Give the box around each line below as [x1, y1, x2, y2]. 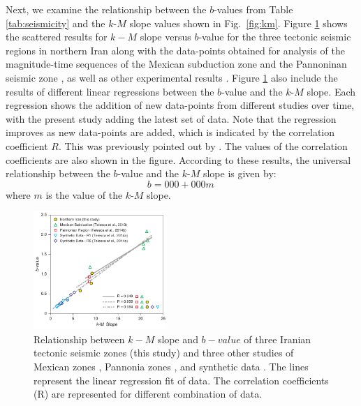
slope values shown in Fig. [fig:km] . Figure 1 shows [129, 15, 348, 30]
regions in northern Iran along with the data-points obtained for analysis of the [6, 43, 345, 57]
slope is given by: [202, 166, 277, 181]
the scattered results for [6, 29, 108, 44]
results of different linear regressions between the [6, 84, 214, 98]
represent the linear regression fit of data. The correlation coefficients [34, 373, 329, 387]
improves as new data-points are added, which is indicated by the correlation [6, 125, 335, 140]
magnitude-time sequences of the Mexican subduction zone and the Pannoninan [6, 57, 347, 71]
